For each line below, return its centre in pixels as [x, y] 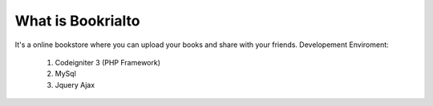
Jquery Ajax [75, 84]
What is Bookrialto [77, 21]
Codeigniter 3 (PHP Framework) [107, 62]
